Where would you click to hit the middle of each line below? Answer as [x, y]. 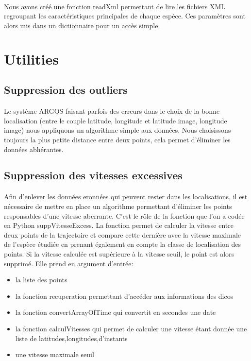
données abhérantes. [34, 149]
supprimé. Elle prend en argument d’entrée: [69, 263]
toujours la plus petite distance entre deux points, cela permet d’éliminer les [117, 139]
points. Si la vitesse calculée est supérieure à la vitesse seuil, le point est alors [119, 254]
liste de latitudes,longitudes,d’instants [71, 338]
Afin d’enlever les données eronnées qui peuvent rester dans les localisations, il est [126, 197]
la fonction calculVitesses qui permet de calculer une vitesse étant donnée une [131, 328]
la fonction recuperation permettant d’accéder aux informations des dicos [124, 296]
